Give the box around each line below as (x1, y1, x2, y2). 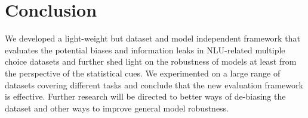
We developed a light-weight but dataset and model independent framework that (5, 32, 300, 44)
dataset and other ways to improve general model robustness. (5, 101, 229, 114)
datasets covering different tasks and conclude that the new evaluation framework (5, 78, 303, 91)
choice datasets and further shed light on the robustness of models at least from (5, 55, 297, 68)
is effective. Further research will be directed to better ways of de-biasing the (5, 90, 286, 103)
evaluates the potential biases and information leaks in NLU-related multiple (5, 43, 285, 56)
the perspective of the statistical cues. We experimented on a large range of (5, 66, 281, 79)
